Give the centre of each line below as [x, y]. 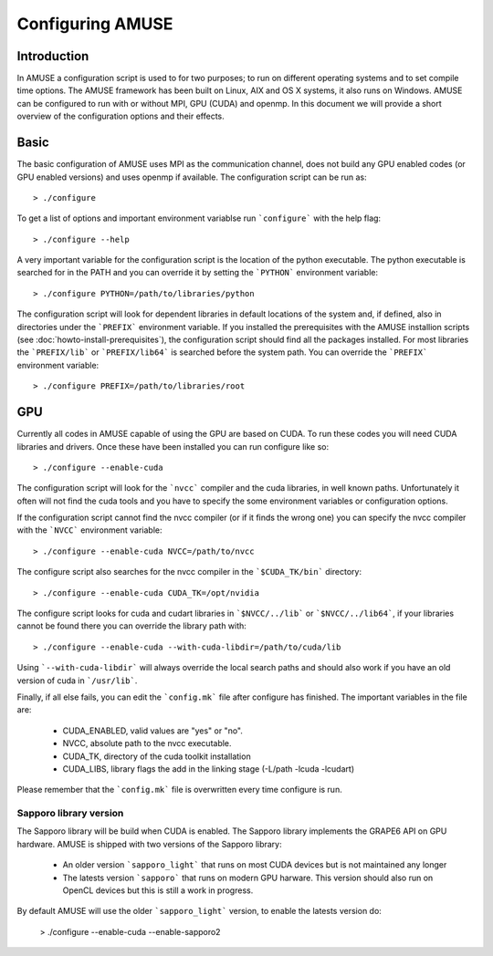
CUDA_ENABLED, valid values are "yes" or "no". [153, 731]
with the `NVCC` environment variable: [90, 530]
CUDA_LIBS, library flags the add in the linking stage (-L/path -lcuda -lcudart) [209, 769]
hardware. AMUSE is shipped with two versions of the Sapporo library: [149, 844]
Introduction [53, 56]
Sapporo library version [70, 814]
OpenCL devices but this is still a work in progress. [158, 890]
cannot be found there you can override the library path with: [131, 626]
